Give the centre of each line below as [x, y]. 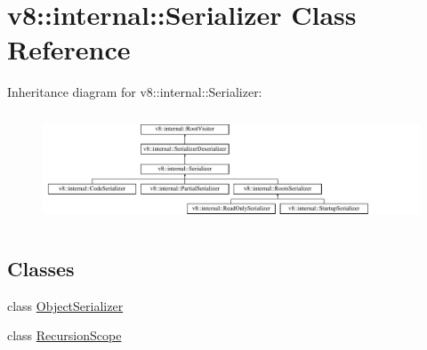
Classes [41, 268]
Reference [69, 49]
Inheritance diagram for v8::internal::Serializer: [135, 92]
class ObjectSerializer [65, 305]
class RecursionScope [64, 335]
